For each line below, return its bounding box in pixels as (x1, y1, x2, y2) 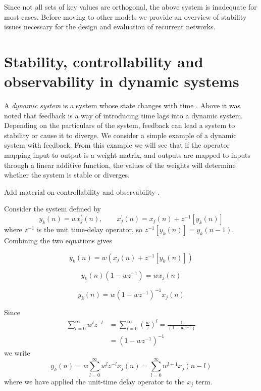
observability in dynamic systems (4, 71, 239, 92)
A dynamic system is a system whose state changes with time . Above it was (4, 100, 241, 111)
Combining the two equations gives (4, 235, 113, 246)
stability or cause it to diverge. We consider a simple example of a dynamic (4, 129, 237, 140)
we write (4, 347, 30, 358)
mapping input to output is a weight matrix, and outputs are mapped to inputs (4, 150, 251, 160)
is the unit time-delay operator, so (36, 224, 143, 235)
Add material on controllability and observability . (4, 186, 160, 197)
